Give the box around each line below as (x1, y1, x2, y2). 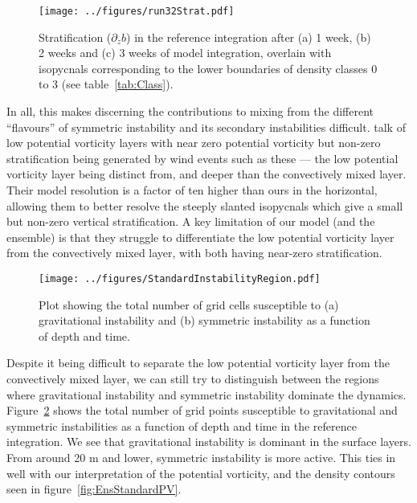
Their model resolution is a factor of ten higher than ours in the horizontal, (6, 182, 378, 198)
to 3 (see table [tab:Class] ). (39, 76, 174, 92)
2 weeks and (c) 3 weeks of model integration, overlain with (39, 44, 332, 61)
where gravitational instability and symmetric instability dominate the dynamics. (6, 386, 407, 403)
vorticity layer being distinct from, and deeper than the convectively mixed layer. (6, 166, 407, 182)
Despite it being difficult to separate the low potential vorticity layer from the (6, 354, 390, 371)
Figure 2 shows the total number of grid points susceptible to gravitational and (6, 402, 398, 419)
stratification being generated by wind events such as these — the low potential (6, 149, 399, 166)
